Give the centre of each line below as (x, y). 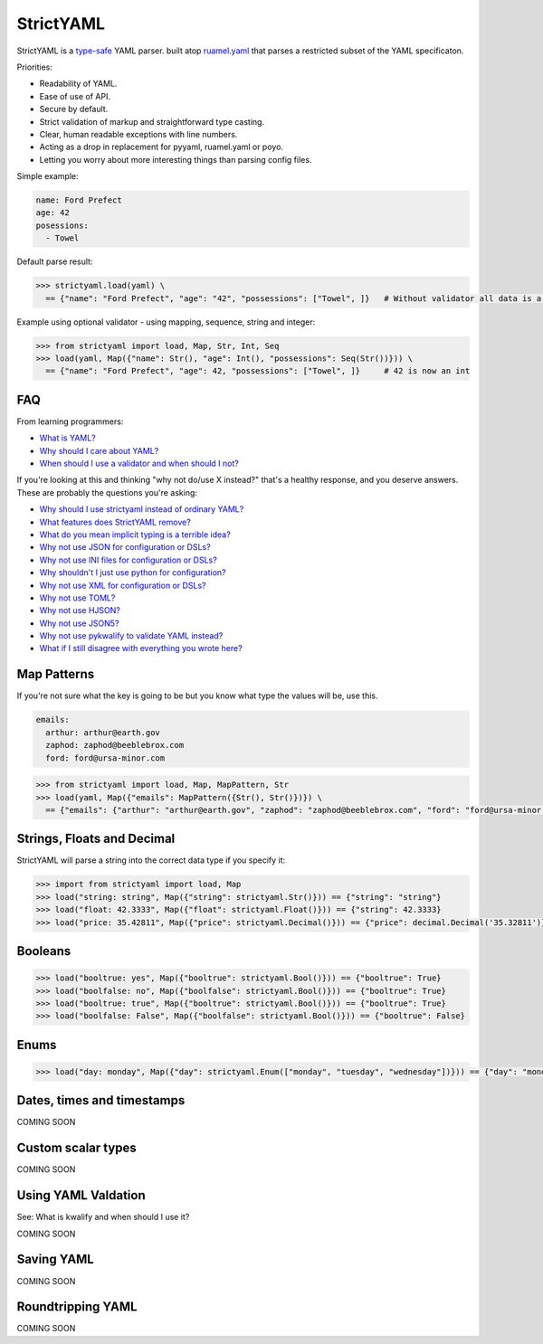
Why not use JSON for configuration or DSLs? (125, 547)
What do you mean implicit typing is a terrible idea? (135, 535)
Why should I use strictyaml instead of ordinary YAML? (142, 509)
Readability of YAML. (78, 84)
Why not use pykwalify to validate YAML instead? (131, 636)
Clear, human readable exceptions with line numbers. (138, 134)
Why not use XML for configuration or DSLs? (123, 585)
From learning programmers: (70, 421)
